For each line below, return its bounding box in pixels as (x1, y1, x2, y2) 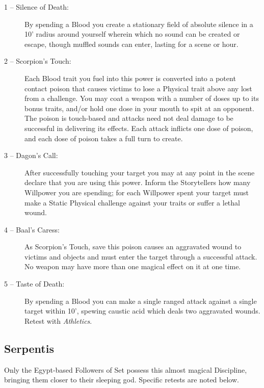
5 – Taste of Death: (4, 278, 65, 289)
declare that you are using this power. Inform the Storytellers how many (24, 177, 251, 188)
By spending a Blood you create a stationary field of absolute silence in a (24, 18, 253, 29)
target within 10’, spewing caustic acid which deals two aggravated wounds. (24, 305, 260, 316)
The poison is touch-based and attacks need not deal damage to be (24, 113, 233, 123)
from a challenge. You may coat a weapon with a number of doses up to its (24, 93, 259, 104)
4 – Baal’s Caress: (4, 224, 60, 235)
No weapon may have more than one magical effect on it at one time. (24, 261, 241, 272)
